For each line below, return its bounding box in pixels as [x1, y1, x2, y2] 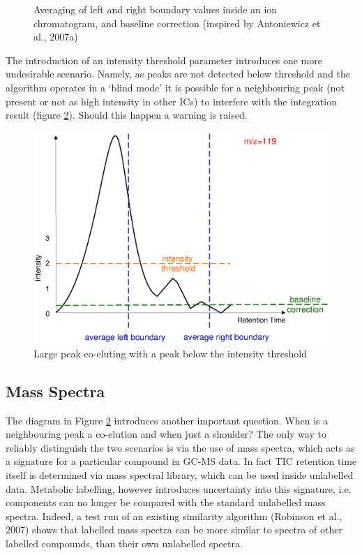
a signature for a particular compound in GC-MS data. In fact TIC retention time [6, 454, 357, 468]
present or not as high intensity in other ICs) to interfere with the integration [6, 94, 337, 108]
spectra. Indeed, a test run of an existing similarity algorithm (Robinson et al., [6, 508, 342, 523]
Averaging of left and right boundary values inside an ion [33, 2, 278, 16]
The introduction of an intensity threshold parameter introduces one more [6, 52, 322, 67]
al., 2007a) [33, 29, 78, 44]
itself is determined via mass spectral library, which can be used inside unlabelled [6, 468, 354, 482]
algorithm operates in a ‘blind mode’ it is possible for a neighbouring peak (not [6, 80, 345, 94]
